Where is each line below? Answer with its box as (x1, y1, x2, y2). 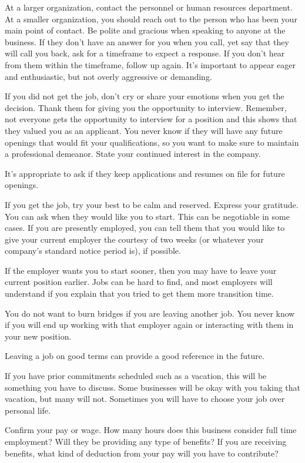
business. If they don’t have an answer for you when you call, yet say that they (5, 35, 289, 48)
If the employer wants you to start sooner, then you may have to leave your (5, 264, 277, 276)
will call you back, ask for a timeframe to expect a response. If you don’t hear (5, 47, 285, 59)
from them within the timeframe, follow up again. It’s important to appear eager (5, 58, 296, 71)
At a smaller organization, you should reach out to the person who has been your (5, 12, 297, 25)
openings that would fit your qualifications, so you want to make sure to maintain (5, 136, 299, 148)
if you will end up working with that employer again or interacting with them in (5, 318, 294, 331)
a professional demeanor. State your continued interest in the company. (5, 147, 261, 160)
